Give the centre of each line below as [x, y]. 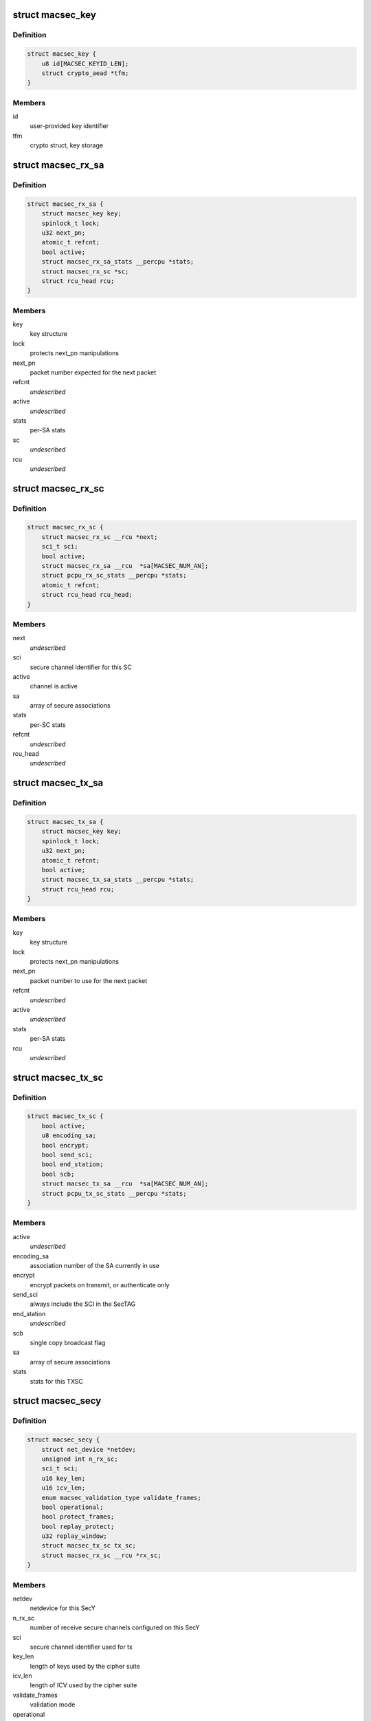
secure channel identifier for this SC [81, 667]
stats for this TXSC [57, 1381]
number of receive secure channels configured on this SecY [115, 1627]
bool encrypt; [65, 1145]
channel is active [54, 686]
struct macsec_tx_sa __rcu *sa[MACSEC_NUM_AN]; [125, 1184]
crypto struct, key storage [66, 145]
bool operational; [72, 1507]
